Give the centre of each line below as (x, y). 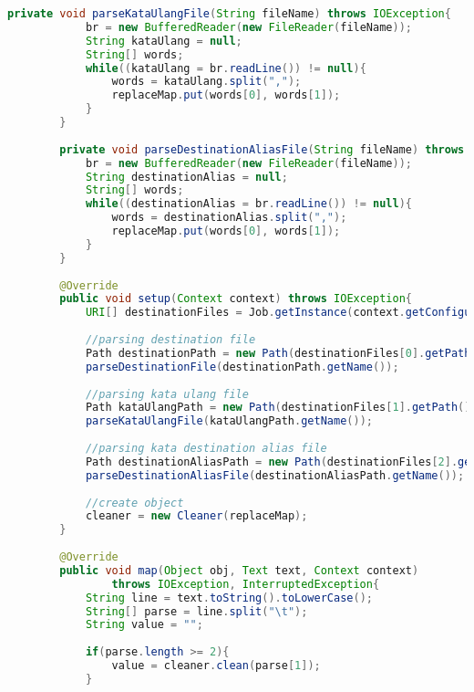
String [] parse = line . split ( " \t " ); (196, 611)
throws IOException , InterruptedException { (246, 584)
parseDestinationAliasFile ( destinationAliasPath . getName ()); (275, 475)
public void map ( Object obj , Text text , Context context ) (239, 570)
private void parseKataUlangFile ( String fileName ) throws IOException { (229, 14)
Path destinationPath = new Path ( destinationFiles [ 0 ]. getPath (278, 353)
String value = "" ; (144, 625)
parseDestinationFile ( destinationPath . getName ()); (242, 367)
